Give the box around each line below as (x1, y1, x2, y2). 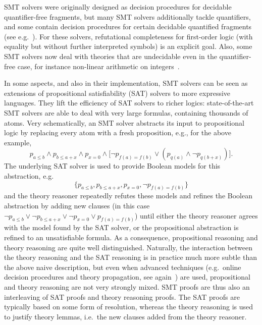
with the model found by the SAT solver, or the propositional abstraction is (4, 222, 239, 233)
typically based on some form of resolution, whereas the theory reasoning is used (4, 301, 253, 312)
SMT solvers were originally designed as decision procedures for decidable (4, 2, 232, 12)
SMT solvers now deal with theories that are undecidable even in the (4, 50, 217, 61)
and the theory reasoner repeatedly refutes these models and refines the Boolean (4, 190, 252, 201)
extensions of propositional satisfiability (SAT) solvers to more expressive (4, 87, 231, 98)
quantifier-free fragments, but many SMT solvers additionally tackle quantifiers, (4, 11, 251, 22)
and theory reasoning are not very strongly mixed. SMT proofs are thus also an (4, 281, 250, 292)
